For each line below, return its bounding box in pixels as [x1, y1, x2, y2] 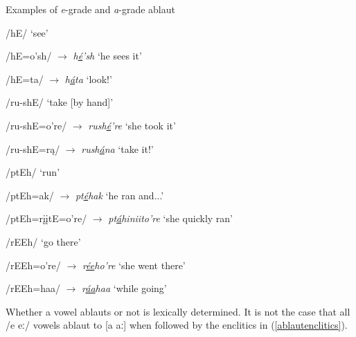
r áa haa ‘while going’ [82, 281, 167, 295]
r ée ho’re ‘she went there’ [82, 257, 186, 272]
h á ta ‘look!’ [64, 71, 112, 86]
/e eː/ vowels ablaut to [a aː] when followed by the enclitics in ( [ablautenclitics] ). [6, 318, 348, 332]
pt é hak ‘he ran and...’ [75, 188, 164, 202]
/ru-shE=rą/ [6, 141, 60, 156]
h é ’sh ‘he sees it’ [73, 48, 142, 63]
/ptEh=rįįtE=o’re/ [6, 211, 87, 226]
